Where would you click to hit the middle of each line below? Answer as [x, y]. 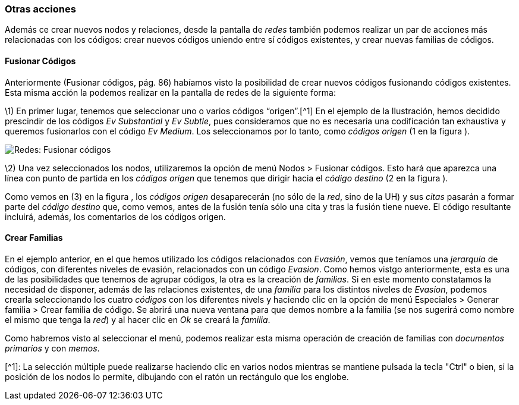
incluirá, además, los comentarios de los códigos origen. [115, 216]
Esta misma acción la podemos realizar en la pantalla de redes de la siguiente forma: [170, 92]
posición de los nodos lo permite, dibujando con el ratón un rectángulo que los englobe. [177, 376]
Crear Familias [34, 238]
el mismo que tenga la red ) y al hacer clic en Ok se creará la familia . [138, 319]
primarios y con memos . [52, 348]
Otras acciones [40, 9]
